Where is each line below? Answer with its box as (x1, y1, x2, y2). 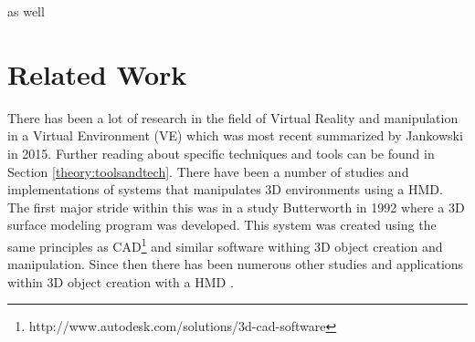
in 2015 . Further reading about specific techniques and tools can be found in (7, 143, 435, 162)
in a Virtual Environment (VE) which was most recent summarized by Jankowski (7, 126, 463, 145)
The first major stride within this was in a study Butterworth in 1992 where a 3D (7, 197, 465, 216)
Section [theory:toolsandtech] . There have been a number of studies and (7, 161, 409, 181)
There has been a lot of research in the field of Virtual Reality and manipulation (7, 108, 459, 127)
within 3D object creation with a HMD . (7, 272, 234, 291)
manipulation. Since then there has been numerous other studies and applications (7, 254, 464, 274)
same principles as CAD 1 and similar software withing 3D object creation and (7, 233, 443, 255)
